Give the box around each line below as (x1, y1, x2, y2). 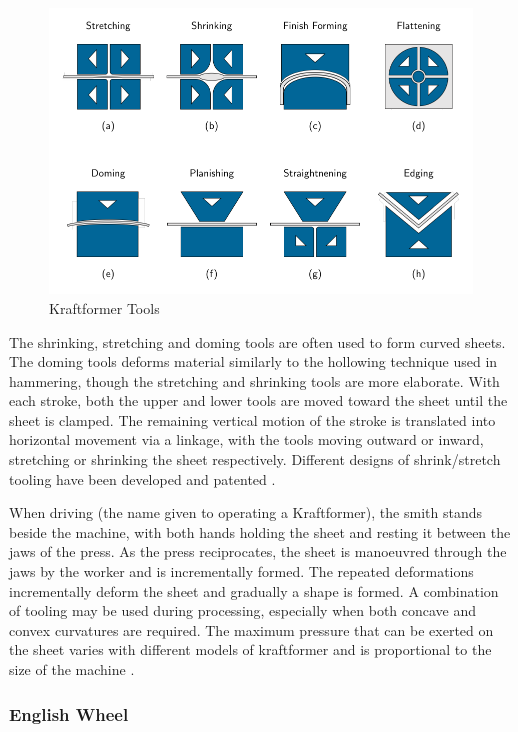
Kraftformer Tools (49, 297, 160, 318)
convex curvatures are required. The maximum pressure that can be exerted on (9, 619, 494, 640)
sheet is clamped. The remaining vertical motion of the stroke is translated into (9, 409, 496, 430)
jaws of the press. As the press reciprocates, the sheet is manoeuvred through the (9, 541, 507, 562)
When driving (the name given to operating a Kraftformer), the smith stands (9, 502, 482, 523)
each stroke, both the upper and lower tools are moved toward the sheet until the (9, 390, 508, 411)
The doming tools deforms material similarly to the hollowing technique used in (9, 351, 498, 372)
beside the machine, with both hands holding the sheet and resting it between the (9, 521, 511, 542)
